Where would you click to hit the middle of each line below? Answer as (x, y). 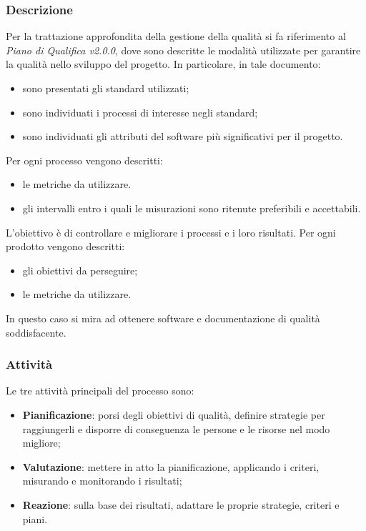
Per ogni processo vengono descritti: (84, 160)
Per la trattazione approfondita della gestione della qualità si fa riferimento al (176, 36)
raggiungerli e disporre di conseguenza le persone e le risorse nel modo (176, 428)
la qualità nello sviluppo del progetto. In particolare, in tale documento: (163, 64)
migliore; (41, 443)
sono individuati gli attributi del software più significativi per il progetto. (183, 136)
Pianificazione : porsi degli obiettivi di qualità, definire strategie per (174, 414)
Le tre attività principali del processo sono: (100, 391)
